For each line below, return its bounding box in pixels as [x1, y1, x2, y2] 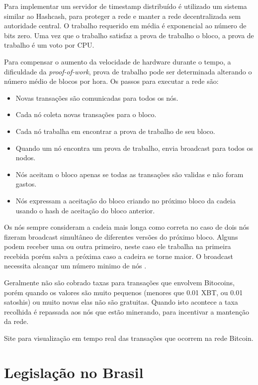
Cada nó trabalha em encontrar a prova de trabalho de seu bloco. [15, 126, 215, 136]
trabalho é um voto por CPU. [4, 40, 94, 50]
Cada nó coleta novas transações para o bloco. [15, 109, 157, 120]
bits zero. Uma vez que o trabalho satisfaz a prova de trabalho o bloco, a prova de [4, 30, 254, 40]
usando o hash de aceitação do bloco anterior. [15, 205, 155, 215]
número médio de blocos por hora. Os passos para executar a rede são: [4, 76, 219, 86]
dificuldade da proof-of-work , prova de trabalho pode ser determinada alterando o [4, 66, 252, 76]
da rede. [4, 316, 29, 326]
